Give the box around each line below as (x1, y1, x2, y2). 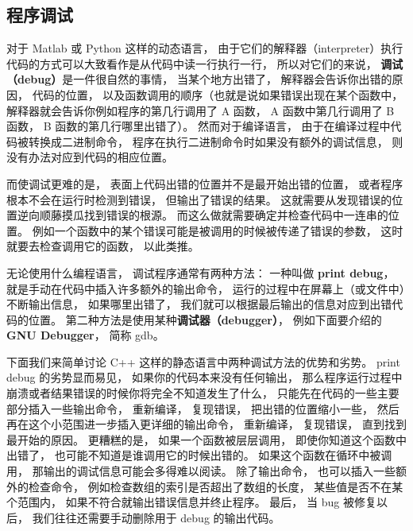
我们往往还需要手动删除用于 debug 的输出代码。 (32, 509, 280, 525)
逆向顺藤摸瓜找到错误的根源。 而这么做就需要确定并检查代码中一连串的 (17, 207, 388, 223)
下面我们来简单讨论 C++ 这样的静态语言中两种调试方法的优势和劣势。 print (6, 353, 400, 370)
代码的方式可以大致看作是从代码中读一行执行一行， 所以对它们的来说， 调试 (6, 55, 403, 72)
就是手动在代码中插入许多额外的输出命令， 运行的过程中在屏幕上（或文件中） (6, 280, 405, 297)
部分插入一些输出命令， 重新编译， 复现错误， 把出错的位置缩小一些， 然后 (6, 400, 399, 417)
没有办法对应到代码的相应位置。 (6, 149, 173, 165)
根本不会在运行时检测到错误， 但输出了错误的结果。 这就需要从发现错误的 (6, 191, 392, 207)
